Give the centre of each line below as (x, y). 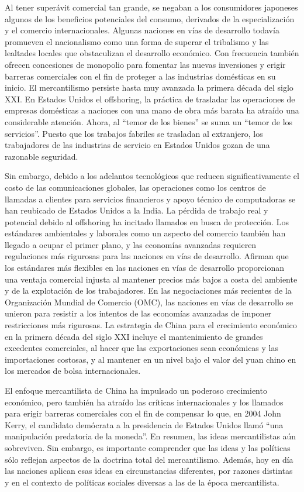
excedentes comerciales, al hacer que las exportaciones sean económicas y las (141, 348)
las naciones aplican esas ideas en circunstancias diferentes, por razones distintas (149, 471)
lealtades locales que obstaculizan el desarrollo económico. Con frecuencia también (152, 53)
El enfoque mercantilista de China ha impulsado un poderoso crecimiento (136, 390)
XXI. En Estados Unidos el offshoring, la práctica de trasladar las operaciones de (150, 99)
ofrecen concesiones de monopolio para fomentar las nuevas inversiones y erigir (145, 64)
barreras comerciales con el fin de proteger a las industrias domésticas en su (140, 76)
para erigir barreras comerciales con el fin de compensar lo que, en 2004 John (143, 413)
